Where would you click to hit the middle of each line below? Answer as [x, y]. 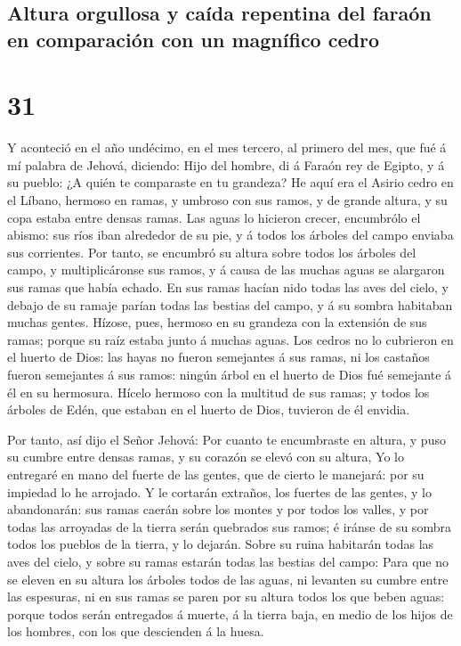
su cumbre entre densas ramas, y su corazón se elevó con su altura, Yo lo [206, 457]
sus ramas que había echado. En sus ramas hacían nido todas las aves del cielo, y [228, 287]
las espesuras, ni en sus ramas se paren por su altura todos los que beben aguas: [226, 597]
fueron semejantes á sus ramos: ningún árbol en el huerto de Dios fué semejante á [230, 375]
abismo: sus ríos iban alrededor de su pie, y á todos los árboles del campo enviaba [230, 235]
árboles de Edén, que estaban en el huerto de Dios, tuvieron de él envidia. [209, 409]
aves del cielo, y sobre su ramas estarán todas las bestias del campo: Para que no [228, 561]
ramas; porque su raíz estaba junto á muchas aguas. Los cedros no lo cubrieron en [230, 339]
